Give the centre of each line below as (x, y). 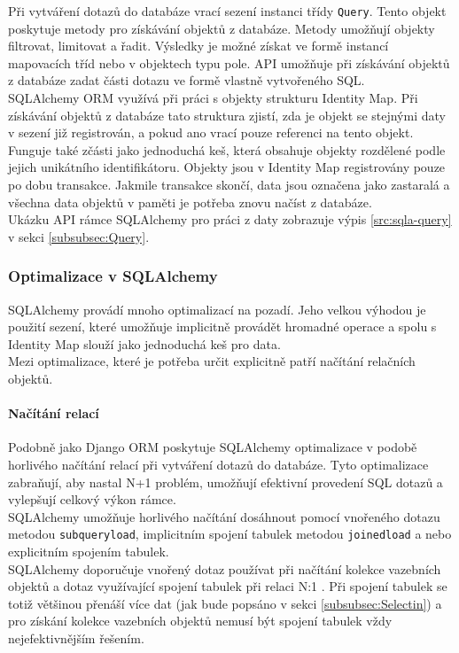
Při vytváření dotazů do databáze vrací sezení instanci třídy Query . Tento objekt (227, 11)
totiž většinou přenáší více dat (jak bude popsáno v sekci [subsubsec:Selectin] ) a (225, 603)
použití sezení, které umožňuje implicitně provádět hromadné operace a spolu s (222, 326)
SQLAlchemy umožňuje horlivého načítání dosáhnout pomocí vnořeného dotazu (224, 516)
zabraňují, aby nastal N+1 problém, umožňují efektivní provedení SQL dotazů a (226, 482)
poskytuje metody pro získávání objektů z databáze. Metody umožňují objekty (222, 28)
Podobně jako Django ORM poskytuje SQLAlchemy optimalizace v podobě (213, 447)
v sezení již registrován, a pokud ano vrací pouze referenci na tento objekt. (211, 132)
